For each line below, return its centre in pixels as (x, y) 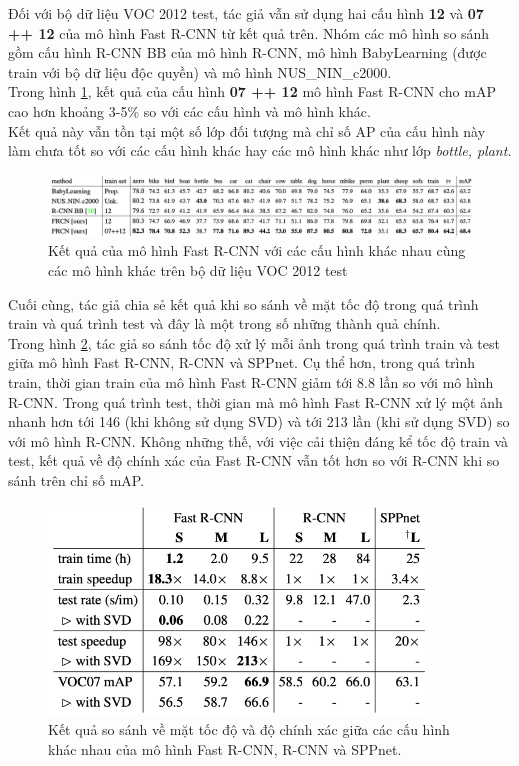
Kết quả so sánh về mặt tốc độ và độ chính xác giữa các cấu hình (249, 729)
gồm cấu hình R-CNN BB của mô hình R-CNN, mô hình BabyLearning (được (247, 52)
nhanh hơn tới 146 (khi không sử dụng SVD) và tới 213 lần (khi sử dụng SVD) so (259, 421)
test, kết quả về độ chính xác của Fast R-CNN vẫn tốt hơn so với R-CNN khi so (254, 460)
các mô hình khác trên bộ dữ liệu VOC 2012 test (198, 270)
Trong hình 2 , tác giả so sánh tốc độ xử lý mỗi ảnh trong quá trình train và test (254, 342)
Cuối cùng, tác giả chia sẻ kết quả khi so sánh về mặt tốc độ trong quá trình (243, 303)
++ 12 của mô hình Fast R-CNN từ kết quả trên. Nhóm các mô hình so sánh (249, 32)
